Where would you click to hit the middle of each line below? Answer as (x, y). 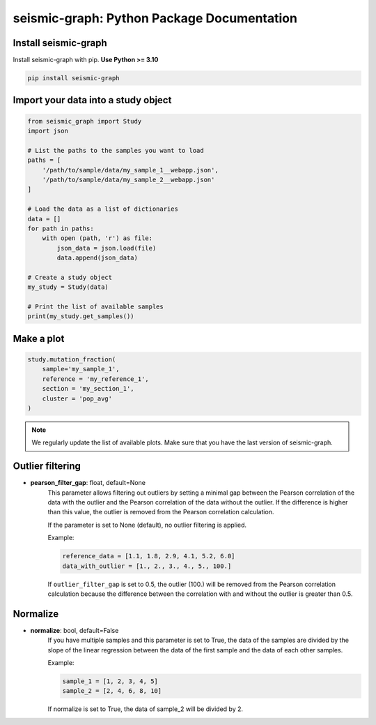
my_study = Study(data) (68, 287)
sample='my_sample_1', (81, 369)
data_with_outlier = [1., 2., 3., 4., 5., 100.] (147, 566)
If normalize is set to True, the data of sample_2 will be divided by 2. (146, 709)
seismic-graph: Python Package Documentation (155, 18)
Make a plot (39, 338)
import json (48, 131)
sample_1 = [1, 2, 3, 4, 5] (110, 681)
